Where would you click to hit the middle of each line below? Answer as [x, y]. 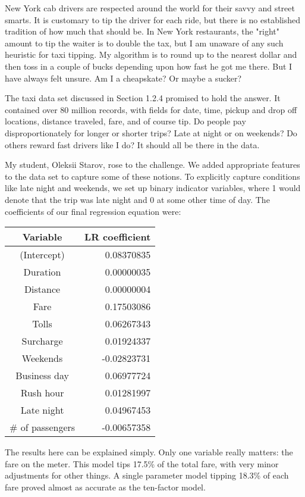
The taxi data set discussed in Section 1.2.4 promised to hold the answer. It [143, 98]
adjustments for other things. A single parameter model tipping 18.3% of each [147, 475]
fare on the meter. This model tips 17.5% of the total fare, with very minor [142, 463]
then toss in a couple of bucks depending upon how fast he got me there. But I [149, 66]
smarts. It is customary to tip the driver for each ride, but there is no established [153, 19]
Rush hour [42, 393]
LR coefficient [118, 237]
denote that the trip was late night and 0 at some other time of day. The [137, 199]
